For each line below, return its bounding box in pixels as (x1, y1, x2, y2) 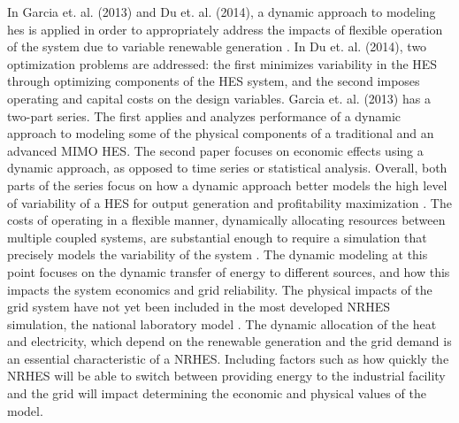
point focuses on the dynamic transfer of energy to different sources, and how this (7, 262, 450, 281)
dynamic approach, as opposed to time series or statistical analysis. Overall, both (7, 158, 448, 177)
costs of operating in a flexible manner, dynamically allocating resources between (7, 211, 446, 229)
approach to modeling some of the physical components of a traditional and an (7, 124, 434, 142)
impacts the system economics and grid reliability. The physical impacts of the (7, 280, 432, 298)
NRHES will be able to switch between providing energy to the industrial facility (7, 366, 446, 385)
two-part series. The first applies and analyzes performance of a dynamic (7, 106, 402, 125)
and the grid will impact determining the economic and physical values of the (7, 384, 426, 403)
